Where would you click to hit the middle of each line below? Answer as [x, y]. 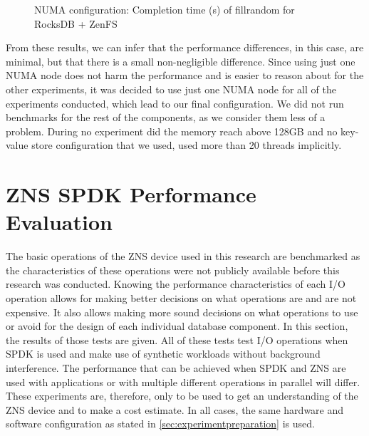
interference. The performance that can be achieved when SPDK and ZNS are [176, 368]
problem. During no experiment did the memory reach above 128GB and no [172, 131]
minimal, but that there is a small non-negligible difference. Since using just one [181, 61]
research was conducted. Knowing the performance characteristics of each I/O [176, 284]
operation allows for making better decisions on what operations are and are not [181, 298]
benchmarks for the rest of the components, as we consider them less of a [166, 117]
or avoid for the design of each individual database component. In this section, [177, 326]
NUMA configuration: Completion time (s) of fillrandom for [165, 9]
